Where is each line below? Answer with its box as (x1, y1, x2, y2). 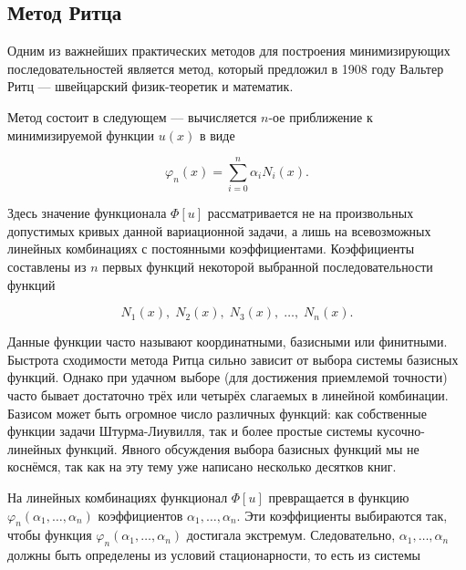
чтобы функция (7, 525, 92, 544)
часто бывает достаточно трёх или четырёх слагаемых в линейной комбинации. (7, 386, 449, 405)
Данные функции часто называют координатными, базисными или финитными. (7, 332, 448, 351)
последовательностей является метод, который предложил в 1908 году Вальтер (7, 58, 444, 78)
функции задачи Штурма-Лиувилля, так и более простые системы (7, 421, 373, 440)
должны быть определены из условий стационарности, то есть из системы (7, 545, 420, 565)
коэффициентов (98, 505, 183, 524)
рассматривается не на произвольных (207, 203, 414, 223)
